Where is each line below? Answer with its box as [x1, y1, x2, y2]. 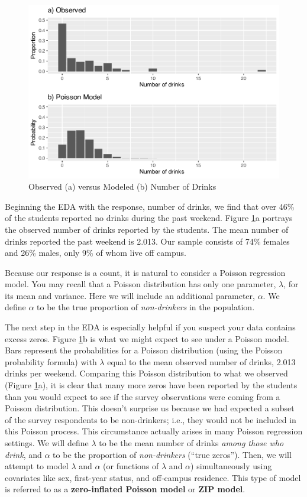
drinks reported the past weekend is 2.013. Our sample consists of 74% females [5, 235, 290, 247]
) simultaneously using [190, 460, 272, 472]
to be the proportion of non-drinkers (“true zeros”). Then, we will [53, 448, 292, 460]
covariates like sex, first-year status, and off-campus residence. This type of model [5, 471, 301, 483]
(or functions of [103, 460, 159, 472]
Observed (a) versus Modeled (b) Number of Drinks [28, 180, 216, 193]
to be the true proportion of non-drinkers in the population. [37, 301, 255, 313]
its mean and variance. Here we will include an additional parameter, [5, 289, 255, 301]
